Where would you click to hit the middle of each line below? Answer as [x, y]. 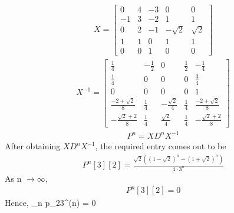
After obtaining [33, 146]
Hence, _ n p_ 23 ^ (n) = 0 [50, 203]
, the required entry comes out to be [161, 146]
